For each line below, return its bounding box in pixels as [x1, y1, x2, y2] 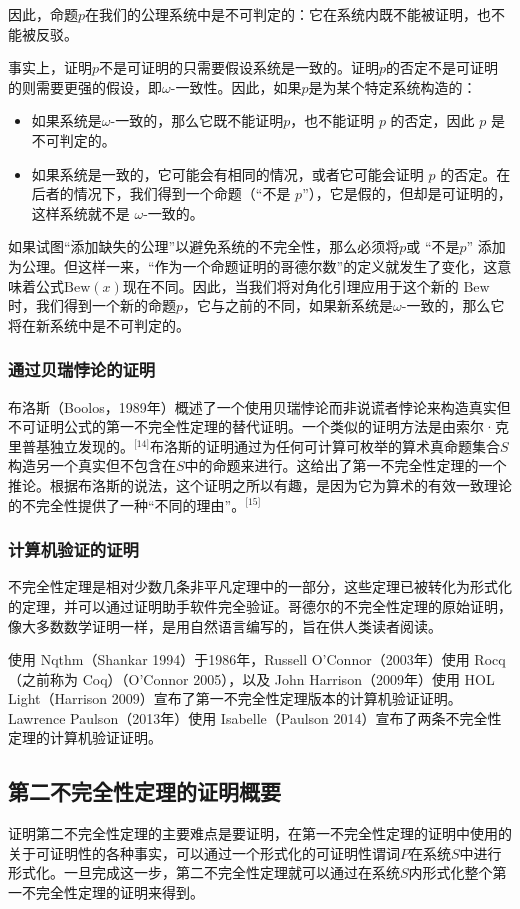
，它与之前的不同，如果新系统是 [183, 295, 394, 316]
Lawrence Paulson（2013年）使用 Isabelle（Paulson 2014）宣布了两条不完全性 [8, 707, 502, 728]
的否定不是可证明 [386, 57, 499, 78]
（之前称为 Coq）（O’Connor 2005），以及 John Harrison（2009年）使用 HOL [8, 668, 495, 689]
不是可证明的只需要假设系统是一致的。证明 [99, 57, 380, 78]
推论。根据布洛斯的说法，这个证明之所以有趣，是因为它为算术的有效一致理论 [8, 474, 512, 495]
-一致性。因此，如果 [170, 76, 302, 97]
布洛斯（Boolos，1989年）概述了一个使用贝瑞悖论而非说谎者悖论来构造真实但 [8, 396, 511, 417]
